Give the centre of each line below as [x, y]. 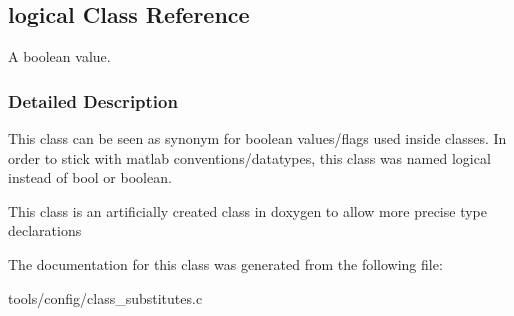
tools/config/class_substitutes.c [105, 297]
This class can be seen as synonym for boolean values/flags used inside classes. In [257, 138]
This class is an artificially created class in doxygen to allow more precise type [247, 210]
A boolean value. [59, 56]
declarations [45, 230]
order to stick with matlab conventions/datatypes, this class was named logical [249, 157]
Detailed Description [93, 100]
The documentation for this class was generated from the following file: [225, 263]
